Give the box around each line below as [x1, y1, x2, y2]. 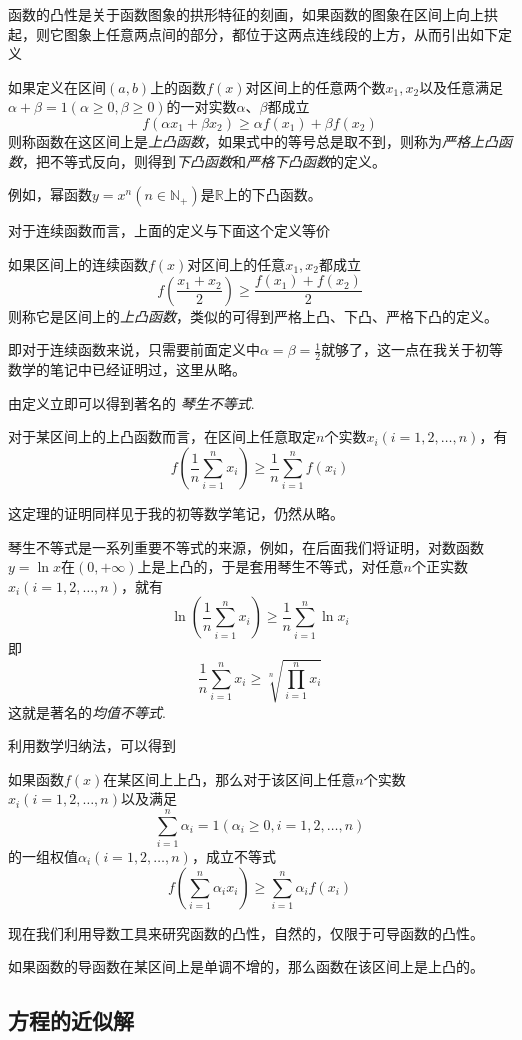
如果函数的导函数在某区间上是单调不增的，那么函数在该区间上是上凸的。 [8, 956, 484, 977]
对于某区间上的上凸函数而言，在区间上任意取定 [8, 426, 316, 447]
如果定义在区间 [8, 76, 106, 97]
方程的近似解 [8, 1005, 134, 1036]
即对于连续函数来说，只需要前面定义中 [8, 339, 260, 360]
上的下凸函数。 [223, 184, 322, 205]
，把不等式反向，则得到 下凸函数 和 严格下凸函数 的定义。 [22, 150, 386, 171]
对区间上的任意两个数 [245, 76, 386, 97]
